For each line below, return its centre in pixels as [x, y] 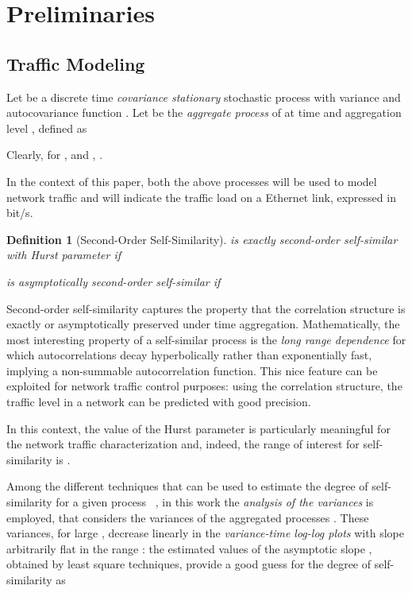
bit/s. [20, 213]
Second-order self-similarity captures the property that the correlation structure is [206, 308]
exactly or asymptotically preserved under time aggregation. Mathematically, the [203, 324]
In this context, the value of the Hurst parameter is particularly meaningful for [198, 428]
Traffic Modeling [76, 63]
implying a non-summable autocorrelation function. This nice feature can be [192, 370]
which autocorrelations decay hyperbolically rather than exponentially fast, [189, 355]
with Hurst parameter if [64, 255]
